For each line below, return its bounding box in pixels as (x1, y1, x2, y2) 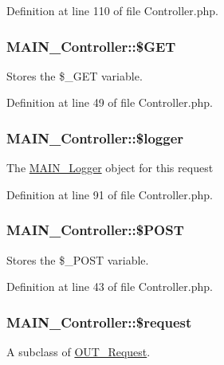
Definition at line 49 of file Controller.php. (6, 94, 213, 111)
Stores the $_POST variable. (6, 251, 149, 268)
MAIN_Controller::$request (6, 312, 192, 332)
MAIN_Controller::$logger (6, 128, 184, 147)
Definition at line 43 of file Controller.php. (6, 278, 213, 295)
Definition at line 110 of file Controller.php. (6, 2, 218, 18)
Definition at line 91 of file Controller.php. (6, 186, 213, 202)
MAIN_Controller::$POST (6, 220, 184, 240)
